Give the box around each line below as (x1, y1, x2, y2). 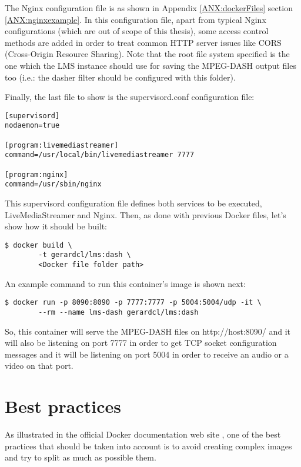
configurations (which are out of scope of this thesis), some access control (5, 25, 269, 37)
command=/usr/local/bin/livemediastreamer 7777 (5, 151, 195, 159)
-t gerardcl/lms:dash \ (38, 251, 131, 259)
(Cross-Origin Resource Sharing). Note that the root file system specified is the (5, 48, 290, 60)
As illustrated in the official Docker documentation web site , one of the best (5, 428, 281, 441)
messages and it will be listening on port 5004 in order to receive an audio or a (5, 348, 289, 360)
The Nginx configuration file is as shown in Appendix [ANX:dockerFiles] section (5, 2, 293, 14)
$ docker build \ (5, 241, 72, 249)
